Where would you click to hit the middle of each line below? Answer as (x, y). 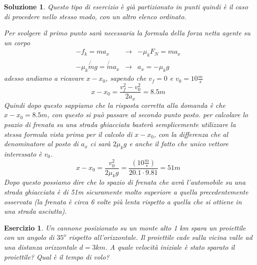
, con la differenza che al (191, 134)
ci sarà (100, 144)
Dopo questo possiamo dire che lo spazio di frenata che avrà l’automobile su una (125, 182)
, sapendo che (126, 78)
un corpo (17, 42)
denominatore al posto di (41, 144)
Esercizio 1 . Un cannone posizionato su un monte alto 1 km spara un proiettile (125, 227)
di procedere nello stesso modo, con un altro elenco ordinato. (95, 16)
